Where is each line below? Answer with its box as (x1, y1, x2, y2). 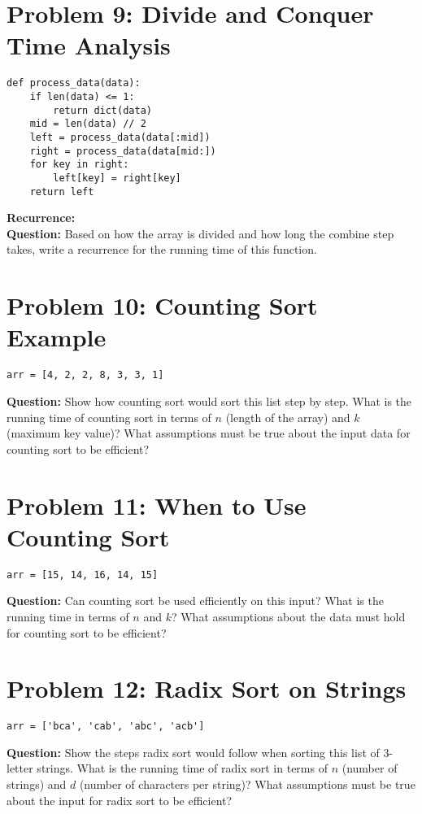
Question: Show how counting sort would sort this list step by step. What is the (7, 392, 412, 409)
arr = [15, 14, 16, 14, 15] (7, 568, 159, 581)
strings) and (7, 776, 67, 793)
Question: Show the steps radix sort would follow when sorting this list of (7, 743, 380, 760)
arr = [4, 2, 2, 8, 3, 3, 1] (7, 369, 164, 381)
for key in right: (29, 159, 129, 171)
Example (7, 320, 107, 354)
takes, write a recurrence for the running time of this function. (7, 241, 317, 258)
